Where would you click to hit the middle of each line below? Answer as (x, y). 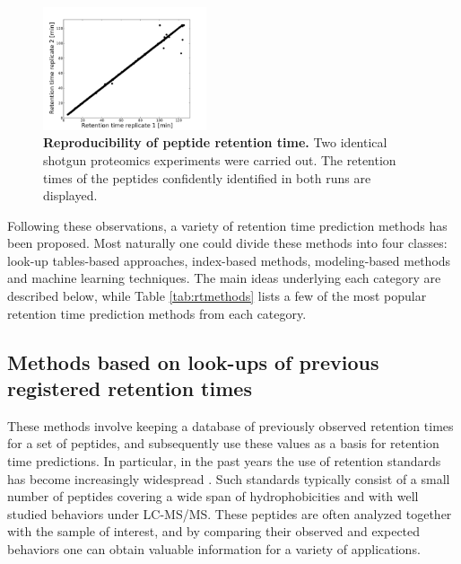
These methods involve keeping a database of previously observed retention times (230, 425)
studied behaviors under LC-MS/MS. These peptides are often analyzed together (230, 513)
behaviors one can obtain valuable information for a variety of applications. (214, 549)
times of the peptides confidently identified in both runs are (207, 177)
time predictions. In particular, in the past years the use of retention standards (224, 461)
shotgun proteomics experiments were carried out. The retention (220, 159)
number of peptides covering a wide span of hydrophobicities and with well (213, 496)
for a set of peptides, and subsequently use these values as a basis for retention (223, 443)
